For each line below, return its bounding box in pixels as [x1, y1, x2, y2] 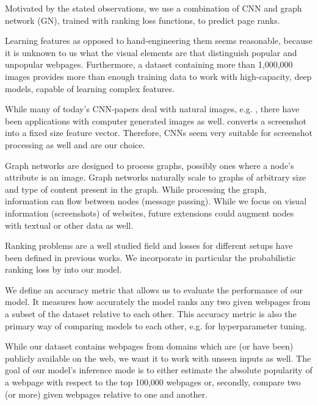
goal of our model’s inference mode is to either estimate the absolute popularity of [5, 364, 313, 376]
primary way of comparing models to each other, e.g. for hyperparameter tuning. [5, 319, 307, 332]
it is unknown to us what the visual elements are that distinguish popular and [5, 46, 297, 59]
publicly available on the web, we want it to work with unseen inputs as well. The [5, 351, 311, 364]
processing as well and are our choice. [5, 138, 145, 151]
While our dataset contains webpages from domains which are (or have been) [5, 340, 294, 353]
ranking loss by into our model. [5, 263, 122, 276]
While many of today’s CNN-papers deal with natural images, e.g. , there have [5, 102, 300, 115]
